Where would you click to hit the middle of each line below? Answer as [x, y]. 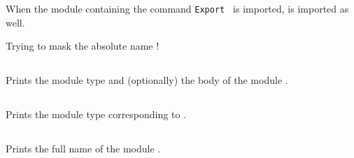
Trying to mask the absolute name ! [83, 46]
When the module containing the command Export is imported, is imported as [177, 8]
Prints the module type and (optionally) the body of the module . [147, 80]
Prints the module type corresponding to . [96, 114]
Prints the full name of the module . [83, 149]
